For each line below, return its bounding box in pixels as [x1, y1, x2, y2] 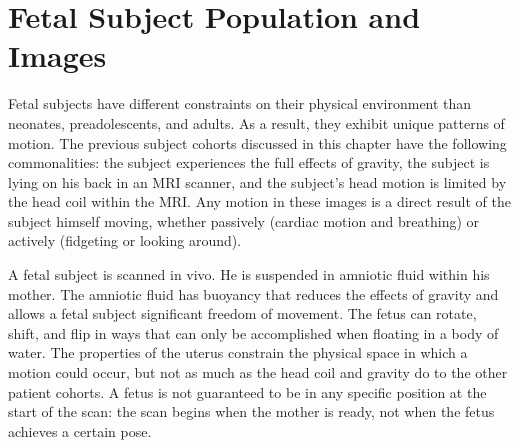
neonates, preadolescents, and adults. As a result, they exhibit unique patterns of [8, 112, 505, 133]
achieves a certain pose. [8, 420, 152, 441]
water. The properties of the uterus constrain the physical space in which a [8, 342, 468, 363]
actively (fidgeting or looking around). [8, 230, 242, 251]
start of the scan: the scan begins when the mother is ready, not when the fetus [8, 401, 495, 422]
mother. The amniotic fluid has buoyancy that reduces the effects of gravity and [8, 283, 499, 304]
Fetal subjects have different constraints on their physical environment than [8, 93, 472, 114]
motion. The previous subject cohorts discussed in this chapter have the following [8, 132, 507, 153]
